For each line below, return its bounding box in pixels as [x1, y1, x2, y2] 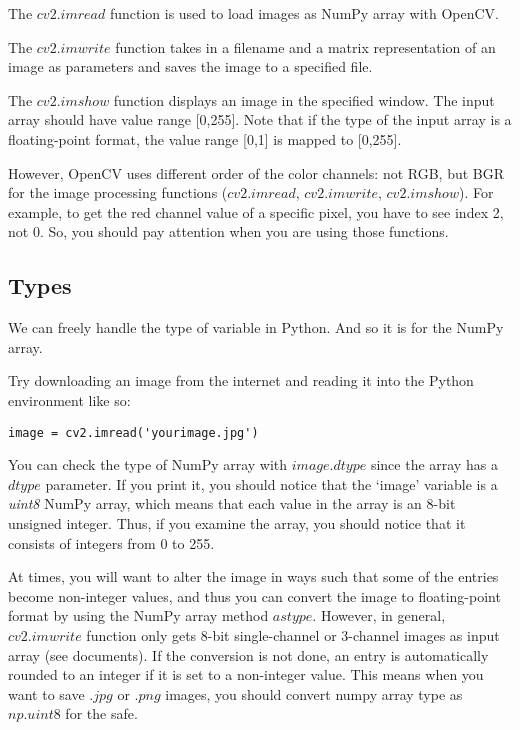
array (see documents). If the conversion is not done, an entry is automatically [8, 644, 489, 665]
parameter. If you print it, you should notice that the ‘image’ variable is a [45, 473, 498, 494]
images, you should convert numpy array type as [165, 683, 463, 704]
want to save [8, 683, 85, 704]
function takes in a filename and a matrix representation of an [115, 36, 496, 57]
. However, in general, [312, 605, 446, 626]
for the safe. [65, 703, 138, 724]
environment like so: [8, 389, 131, 410]
